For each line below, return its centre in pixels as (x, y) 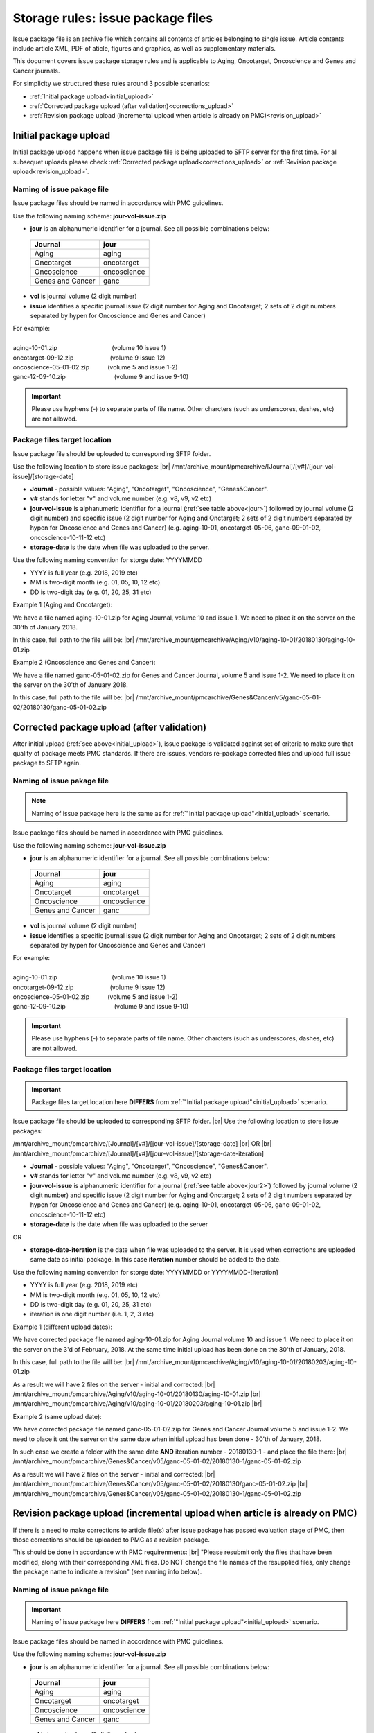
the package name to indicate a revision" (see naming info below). (107, 1572)
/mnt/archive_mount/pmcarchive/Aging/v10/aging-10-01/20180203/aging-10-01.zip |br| (137, 1404)
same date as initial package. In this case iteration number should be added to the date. (155, 1260)
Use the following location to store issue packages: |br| (92, 467)
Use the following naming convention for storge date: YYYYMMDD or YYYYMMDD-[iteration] (145, 1272)
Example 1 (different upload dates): (63, 1327)
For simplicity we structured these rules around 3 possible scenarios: (112, 84)
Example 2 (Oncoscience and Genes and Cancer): (84, 663)
